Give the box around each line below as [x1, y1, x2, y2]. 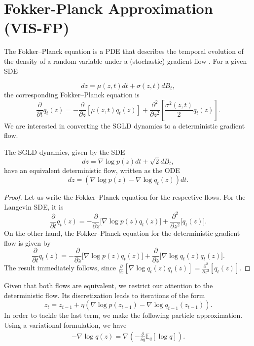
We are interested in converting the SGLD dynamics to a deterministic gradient [4, 120, 245, 130]
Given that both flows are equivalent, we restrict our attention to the [4, 280, 213, 291]
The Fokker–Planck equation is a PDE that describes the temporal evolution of [4, 46, 244, 56]
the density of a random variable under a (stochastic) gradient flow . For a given [4, 55, 247, 66]
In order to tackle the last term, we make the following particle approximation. [4, 310, 243, 320]
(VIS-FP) [4, 17, 70, 38]
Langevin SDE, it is [4, 201, 64, 212]
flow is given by [4, 237, 51, 248]
